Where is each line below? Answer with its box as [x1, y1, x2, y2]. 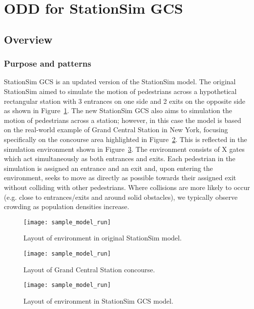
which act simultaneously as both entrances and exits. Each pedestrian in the [4, 153, 235, 164]
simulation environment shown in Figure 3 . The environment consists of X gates [4, 143, 245, 154]
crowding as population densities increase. [4, 201, 129, 212]
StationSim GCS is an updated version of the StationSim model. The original [4, 76, 236, 87]
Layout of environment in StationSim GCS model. [23, 295, 173, 306]
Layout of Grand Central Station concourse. [23, 264, 155, 274]
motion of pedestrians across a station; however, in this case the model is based [4, 115, 241, 125]
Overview [4, 31, 53, 47]
